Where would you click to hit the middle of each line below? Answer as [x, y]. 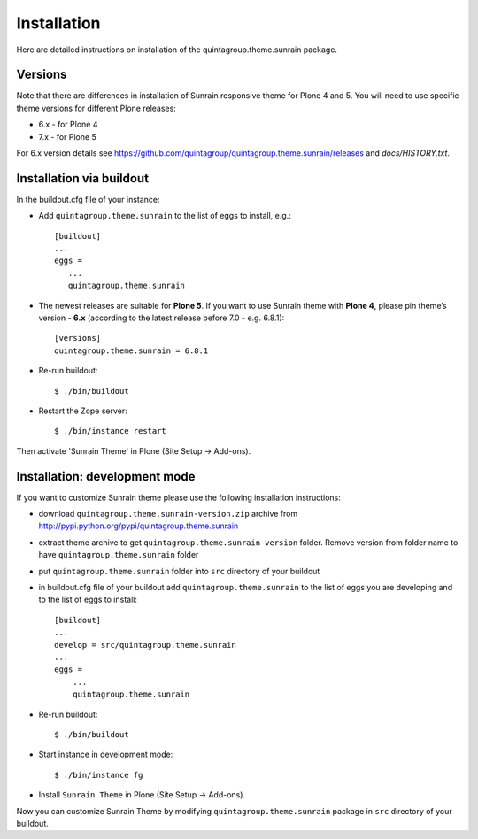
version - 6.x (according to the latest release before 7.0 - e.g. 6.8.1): [162, 318]
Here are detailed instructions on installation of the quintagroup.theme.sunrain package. [177, 50]
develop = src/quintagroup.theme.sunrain [145, 645]
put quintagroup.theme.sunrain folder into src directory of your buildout [179, 571]
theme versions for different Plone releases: [96, 108]
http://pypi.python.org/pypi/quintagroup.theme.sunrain [139, 526]
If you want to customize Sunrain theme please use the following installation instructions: [178, 497]
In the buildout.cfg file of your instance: [88, 199]
